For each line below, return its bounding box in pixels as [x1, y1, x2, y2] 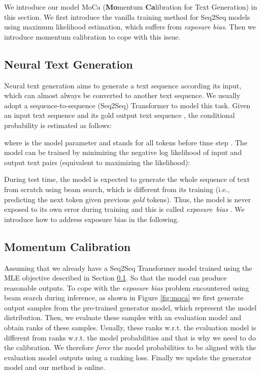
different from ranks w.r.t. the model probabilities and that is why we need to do [4, 332, 256, 342]
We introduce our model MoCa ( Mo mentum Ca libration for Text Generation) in [4, 2, 257, 12]
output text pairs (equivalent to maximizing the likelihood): [4, 157, 190, 167]
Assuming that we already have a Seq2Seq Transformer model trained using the [4, 262, 252, 273]
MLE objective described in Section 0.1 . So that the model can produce [4, 272, 227, 283]
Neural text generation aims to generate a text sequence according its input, [4, 80, 242, 90]
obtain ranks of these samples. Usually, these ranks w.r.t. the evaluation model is [4, 322, 256, 333]
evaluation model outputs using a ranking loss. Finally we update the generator [4, 352, 252, 362]
